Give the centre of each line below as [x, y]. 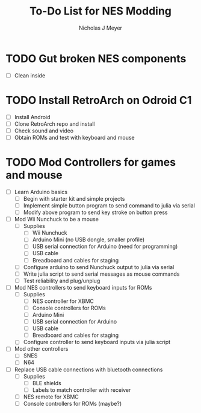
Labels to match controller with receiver [82, 390]
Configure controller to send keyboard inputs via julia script [97, 342]
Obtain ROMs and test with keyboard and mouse [74, 137]
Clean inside [30, 75]
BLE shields [47, 383]
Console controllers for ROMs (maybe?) [72, 403]
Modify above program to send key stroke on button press [95, 212]
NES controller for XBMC [63, 301]
